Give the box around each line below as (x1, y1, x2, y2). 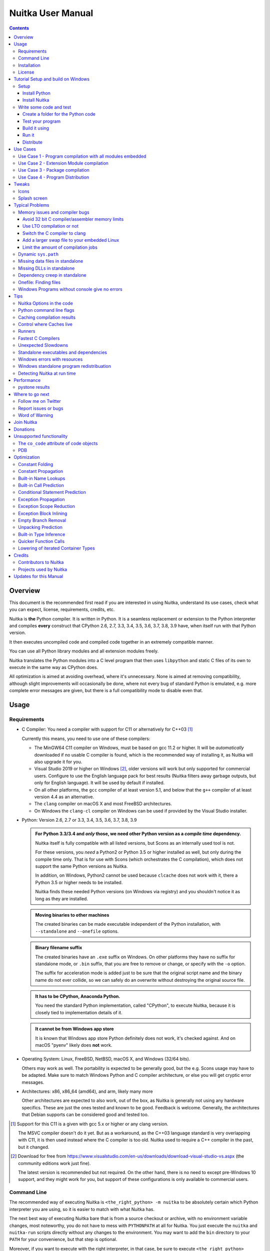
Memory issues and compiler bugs (18, 209, 89, 215)
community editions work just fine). (18, 1160, 91, 1166)
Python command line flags (18, 307, 74, 313)
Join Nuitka (13, 419, 37, 425)
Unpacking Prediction (18, 524, 62, 530)
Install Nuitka (22, 97, 49, 103)
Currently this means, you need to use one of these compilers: (21, 736, 150, 742)
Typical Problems (13, 202, 49, 208)
